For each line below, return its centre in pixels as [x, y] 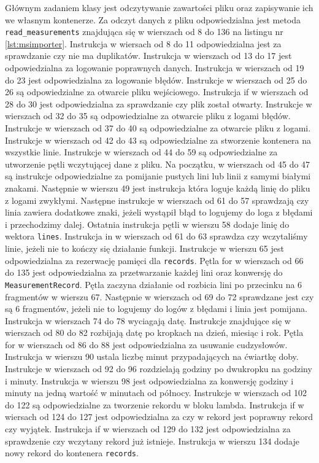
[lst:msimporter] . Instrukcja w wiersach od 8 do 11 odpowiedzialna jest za [143, 43]
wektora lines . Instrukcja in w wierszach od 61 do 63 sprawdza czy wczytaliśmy [156, 236]
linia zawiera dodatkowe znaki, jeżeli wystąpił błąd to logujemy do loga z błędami [159, 212]
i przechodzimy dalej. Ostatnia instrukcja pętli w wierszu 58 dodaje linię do [147, 224]
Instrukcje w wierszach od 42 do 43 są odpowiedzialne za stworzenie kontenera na [158, 140]
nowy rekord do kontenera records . [72, 453]
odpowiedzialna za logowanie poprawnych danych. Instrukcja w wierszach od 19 [155, 68]
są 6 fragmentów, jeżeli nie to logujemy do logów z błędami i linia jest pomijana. [156, 309]
